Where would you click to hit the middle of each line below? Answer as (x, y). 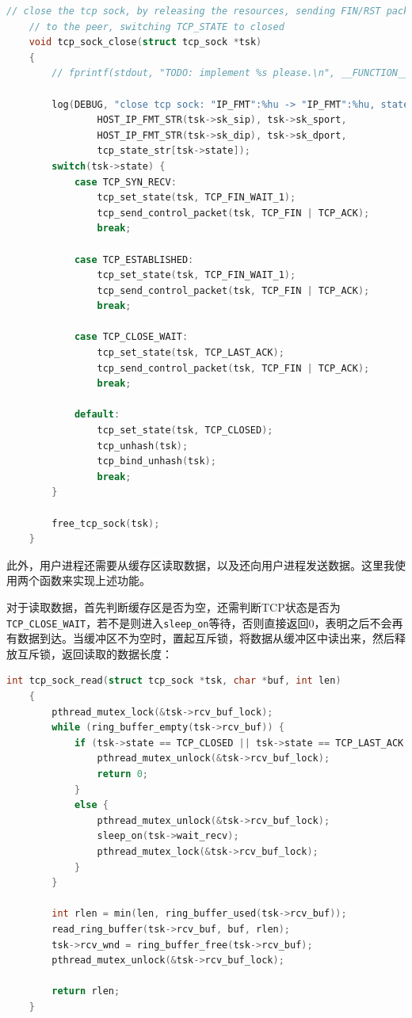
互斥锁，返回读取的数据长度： (95, 653)
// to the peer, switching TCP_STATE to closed (156, 27)
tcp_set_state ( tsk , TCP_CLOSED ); (185, 431)
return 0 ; (123, 774)
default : (97, 415)
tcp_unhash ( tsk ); (143, 446)
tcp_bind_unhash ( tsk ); (156, 461)
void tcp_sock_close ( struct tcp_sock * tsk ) (145, 42)
